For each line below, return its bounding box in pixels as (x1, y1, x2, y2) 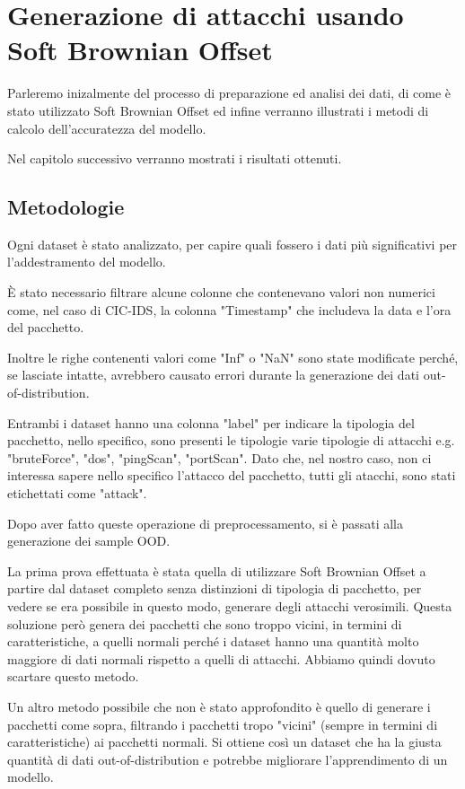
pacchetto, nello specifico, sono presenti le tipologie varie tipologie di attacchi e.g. (7, 431, 455, 450)
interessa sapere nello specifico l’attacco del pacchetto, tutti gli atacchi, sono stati (7, 466, 456, 485)
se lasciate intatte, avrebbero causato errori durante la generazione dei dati (7, 365, 419, 384)
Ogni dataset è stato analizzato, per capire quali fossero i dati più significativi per (7, 234, 458, 253)
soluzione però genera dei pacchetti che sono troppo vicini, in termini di (7, 614, 402, 633)
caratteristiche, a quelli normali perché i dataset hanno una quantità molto (7, 632, 419, 651)
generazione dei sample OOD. (7, 531, 171, 550)
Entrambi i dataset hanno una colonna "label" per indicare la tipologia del (7, 413, 415, 432)
